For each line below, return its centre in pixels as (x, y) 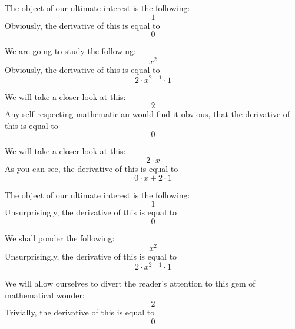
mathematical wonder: (45, 295)
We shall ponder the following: (60, 237)
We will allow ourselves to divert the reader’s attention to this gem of (130, 283)
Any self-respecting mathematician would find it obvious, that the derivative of (147, 114)
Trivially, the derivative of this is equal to (80, 312)
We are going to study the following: (70, 51)
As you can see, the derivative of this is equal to (92, 168)
